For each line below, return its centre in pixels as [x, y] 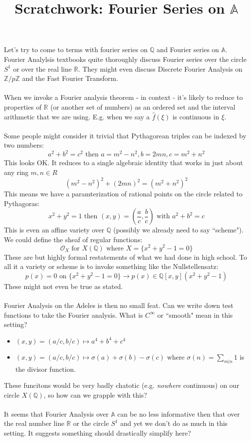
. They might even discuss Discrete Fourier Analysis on [160, 68]
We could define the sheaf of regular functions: [73, 239]
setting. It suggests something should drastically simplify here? [98, 433]
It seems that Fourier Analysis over [56, 413]
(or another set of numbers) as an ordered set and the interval [143, 106]
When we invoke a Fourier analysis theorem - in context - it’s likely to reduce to [123, 97]
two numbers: [24, 145]
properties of [23, 106]
